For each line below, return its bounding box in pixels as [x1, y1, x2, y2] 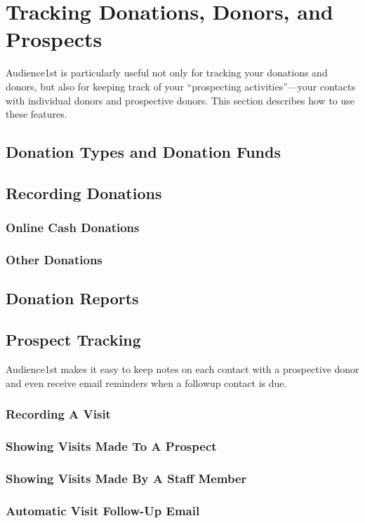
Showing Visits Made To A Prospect [6, 437, 217, 454]
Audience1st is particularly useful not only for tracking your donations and [6, 65, 328, 80]
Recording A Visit [6, 405, 111, 423]
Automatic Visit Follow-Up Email [6, 501, 200, 519]
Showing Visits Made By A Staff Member [6, 469, 247, 487]
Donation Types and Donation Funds [6, 141, 281, 163]
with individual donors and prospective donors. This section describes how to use [6, 93, 355, 107]
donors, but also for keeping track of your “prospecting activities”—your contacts [6, 79, 356, 93]
